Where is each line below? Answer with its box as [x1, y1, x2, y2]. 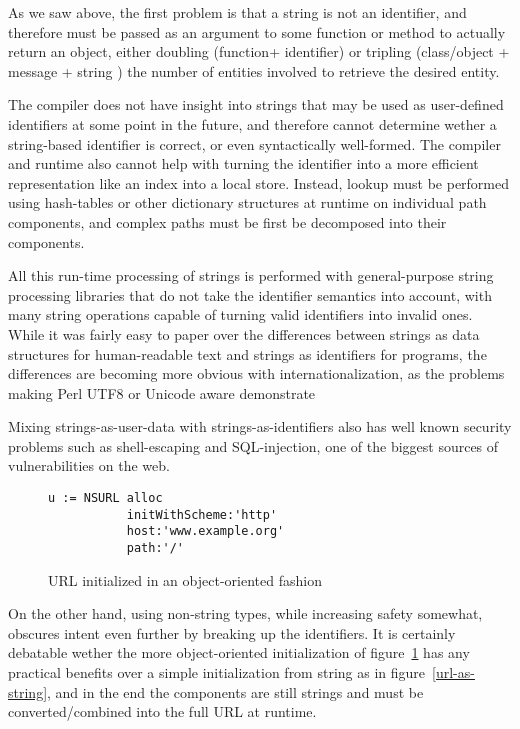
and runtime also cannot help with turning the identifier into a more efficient [8, 153, 479, 174]
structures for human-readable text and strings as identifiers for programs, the [8, 343, 487, 364]
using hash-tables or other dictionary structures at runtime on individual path [8, 192, 487, 213]
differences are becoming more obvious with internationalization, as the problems [8, 363, 505, 384]
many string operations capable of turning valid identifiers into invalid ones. [8, 304, 473, 325]
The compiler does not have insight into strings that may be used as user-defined [8, 94, 504, 115]
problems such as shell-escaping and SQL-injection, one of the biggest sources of [8, 435, 499, 456]
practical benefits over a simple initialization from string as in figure [8, 662, 426, 683]
